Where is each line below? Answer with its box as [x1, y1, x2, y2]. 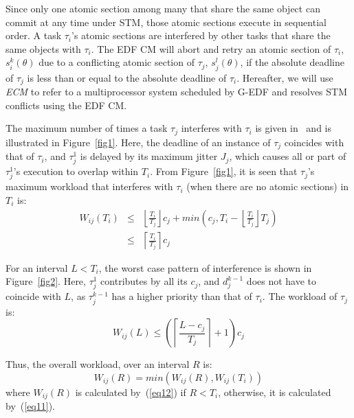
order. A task [5, 28, 62, 43]
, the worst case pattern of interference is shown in [98, 260, 312, 275]
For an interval [5, 260, 68, 275]
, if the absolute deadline [240, 55, 344, 69]
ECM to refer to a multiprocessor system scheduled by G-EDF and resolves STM [5, 84, 348, 98]
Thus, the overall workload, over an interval [5, 357, 190, 371]
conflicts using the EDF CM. [5, 97, 127, 112]
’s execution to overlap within [13, 164, 139, 178]
